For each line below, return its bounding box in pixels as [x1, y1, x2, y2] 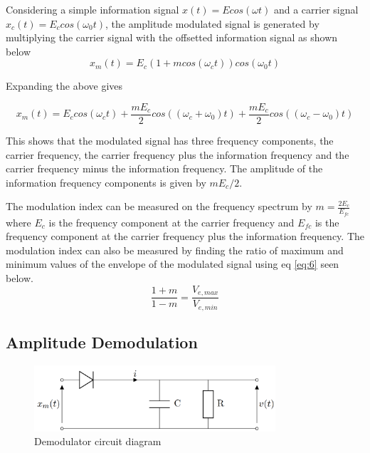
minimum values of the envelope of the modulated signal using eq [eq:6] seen [6, 256, 339, 271]
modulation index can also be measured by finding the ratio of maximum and [6, 242, 344, 257]
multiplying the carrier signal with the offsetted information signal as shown [6, 30, 338, 45]
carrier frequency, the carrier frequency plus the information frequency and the [6, 147, 349, 162]
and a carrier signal [273, 2, 359, 16]
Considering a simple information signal [6, 2, 179, 16]
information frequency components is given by [6, 175, 206, 189]
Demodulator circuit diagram [34, 434, 162, 449]
